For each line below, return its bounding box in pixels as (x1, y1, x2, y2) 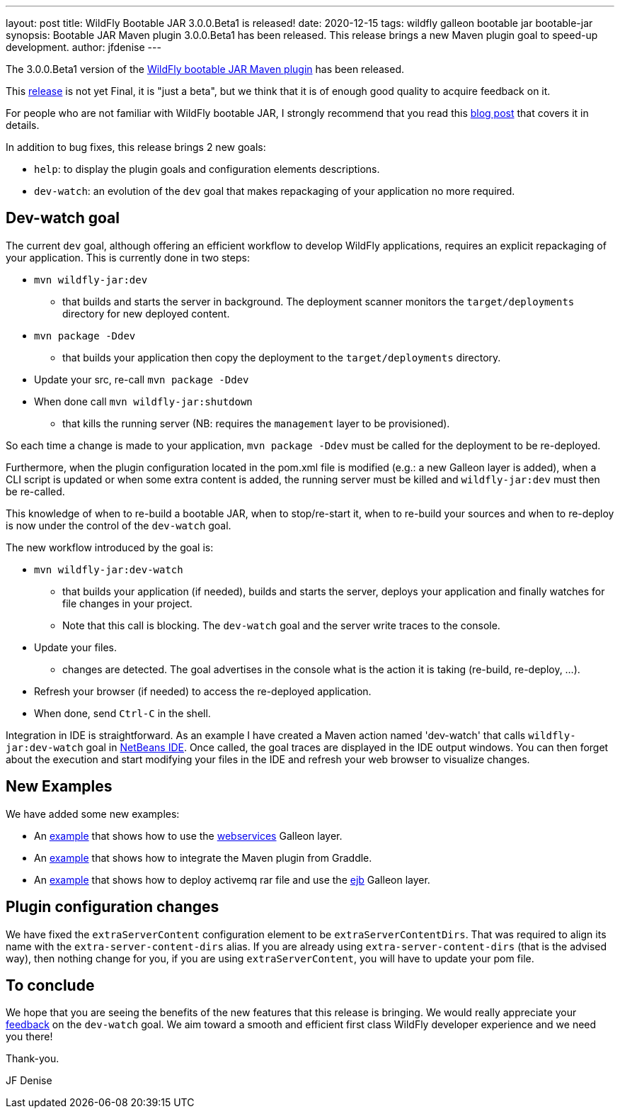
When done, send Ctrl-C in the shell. (34, 707, 211, 719)
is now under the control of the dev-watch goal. (6, 519, 231, 531)
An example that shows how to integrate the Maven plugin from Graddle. (34, 851, 372, 864)
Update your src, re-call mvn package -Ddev (34, 373, 249, 386)
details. (6, 119, 40, 131)
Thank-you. (6, 1052, 59, 1065)
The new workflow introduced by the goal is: (6, 541, 214, 553)
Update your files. (34, 641, 117, 653)
